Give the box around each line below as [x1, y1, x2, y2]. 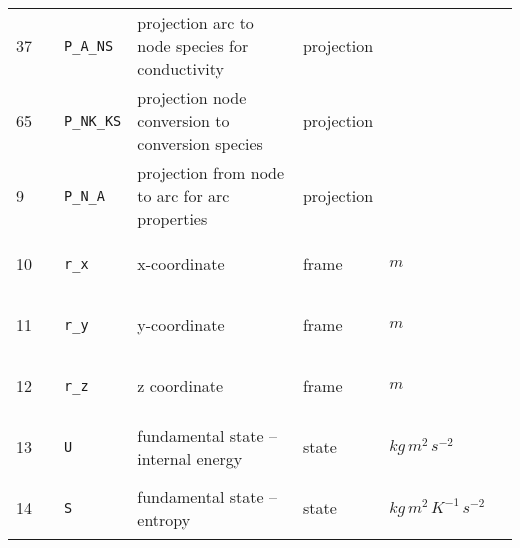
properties [137, 207, 208, 230]
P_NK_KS [64, 112, 122, 129]
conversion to [137, 109, 230, 132]
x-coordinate [137, 252, 225, 275]
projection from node [137, 161, 285, 184]
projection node [137, 86, 247, 109]
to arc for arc [137, 184, 230, 207]
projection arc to [137, 11, 254, 34]
